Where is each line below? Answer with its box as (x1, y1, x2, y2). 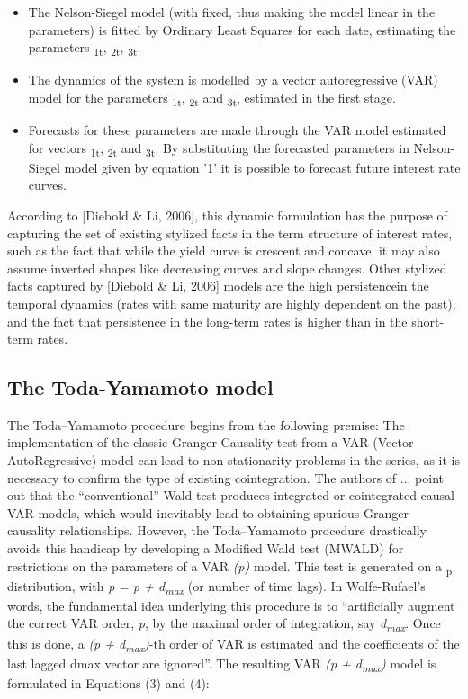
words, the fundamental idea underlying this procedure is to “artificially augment (7, 596, 455, 614)
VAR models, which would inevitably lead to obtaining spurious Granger (7, 503, 409, 522)
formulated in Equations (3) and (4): (7, 673, 210, 692)
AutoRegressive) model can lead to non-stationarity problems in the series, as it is (7, 451, 460, 470)
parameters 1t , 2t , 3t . (28, 38, 141, 58)
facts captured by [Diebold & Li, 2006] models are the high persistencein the (7, 276, 429, 295)
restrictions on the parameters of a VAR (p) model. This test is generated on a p (7, 556, 453, 578)
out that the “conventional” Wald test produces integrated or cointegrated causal (7, 486, 454, 505)
